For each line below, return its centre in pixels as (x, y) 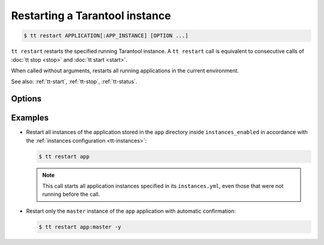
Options (26, 99)
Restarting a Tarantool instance (91, 16)
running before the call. (71, 194)
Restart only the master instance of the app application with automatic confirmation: (131, 211)
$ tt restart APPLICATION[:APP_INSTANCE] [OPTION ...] (106, 36)
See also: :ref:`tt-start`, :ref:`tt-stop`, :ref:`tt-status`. (74, 81)
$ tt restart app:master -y (80, 227)
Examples (30, 118)
